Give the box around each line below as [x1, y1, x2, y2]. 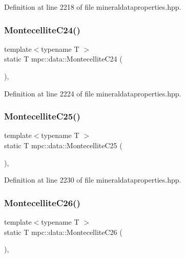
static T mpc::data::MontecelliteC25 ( [4, 140, 122, 150]
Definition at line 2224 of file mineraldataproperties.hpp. [4, 88, 181, 98]
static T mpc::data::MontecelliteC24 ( [4, 53, 122, 64]
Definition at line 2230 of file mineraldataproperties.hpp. [4, 174, 181, 185]
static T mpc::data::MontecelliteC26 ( [4, 226, 122, 237]
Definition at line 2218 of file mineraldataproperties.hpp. [4, 2, 181, 12]
